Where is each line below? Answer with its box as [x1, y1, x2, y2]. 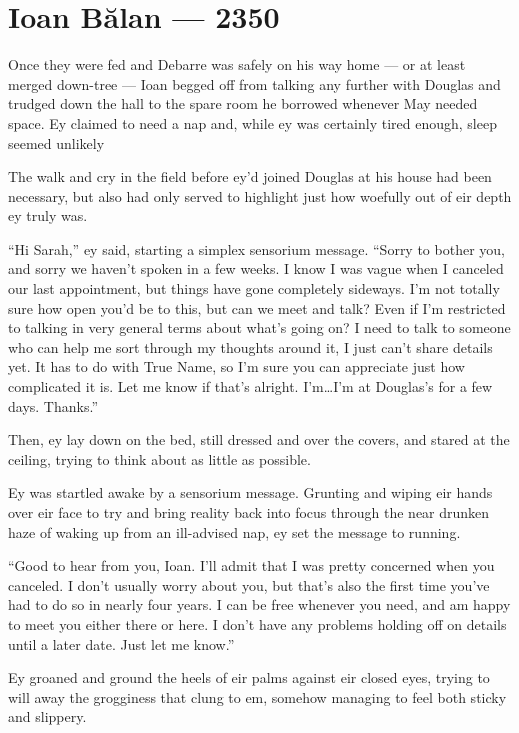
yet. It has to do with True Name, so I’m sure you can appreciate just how [8, 356, 465, 377]
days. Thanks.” [8, 395, 98, 416]
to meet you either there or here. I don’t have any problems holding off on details [8, 613, 507, 634]
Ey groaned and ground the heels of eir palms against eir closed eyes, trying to [8, 667, 490, 688]
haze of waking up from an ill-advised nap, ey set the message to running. [8, 521, 461, 542]
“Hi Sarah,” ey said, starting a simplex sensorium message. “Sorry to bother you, [8, 238, 505, 259]
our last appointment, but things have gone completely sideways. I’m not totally [8, 278, 500, 299]
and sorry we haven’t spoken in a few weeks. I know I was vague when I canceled [8, 258, 504, 279]
